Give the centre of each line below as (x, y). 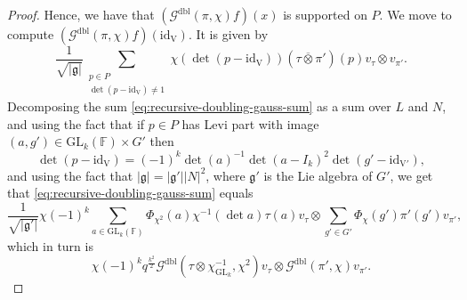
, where (225, 175)
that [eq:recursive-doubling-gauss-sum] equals (130, 193)
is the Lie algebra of (318, 175)
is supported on (325, 14)
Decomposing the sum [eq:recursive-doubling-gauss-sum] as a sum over (199, 106)
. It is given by (228, 34)
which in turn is (50, 245)
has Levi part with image (250, 123)
